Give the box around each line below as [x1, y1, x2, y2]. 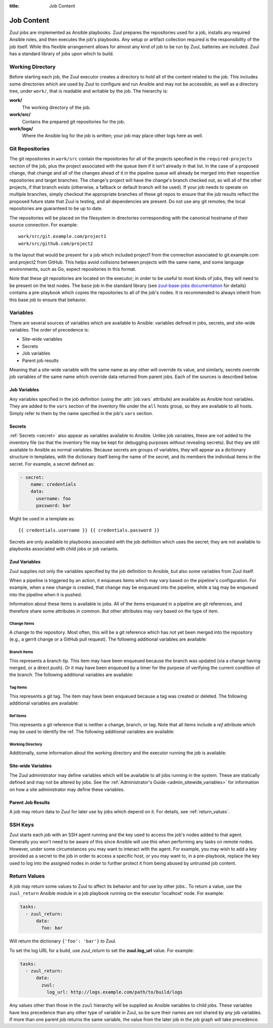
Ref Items [9, 714, 27, 719]
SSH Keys [9, 821, 34, 828]
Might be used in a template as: [9, 516, 75, 522]
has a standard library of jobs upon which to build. [9, 51, 114, 57]
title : [9, 3, 20, 9]
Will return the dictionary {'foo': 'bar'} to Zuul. [9, 938, 116, 944]
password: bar [36, 503, 71, 509]
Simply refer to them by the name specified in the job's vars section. [9, 410, 154, 416]
